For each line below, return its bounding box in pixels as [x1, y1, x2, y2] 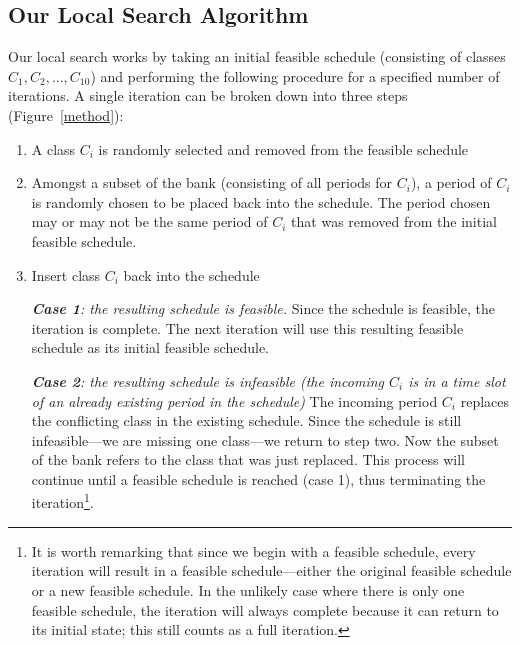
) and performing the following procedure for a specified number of [90, 65, 500, 86]
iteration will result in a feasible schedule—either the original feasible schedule [31, 560, 512, 581]
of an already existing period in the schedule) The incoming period [31, 390, 438, 411]
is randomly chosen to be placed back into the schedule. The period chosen [31, 191, 491, 212]
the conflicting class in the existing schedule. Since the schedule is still [31, 410, 462, 431]
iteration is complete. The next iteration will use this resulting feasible [31, 317, 464, 338]
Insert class [31, 264, 101, 285]
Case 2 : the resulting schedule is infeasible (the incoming [31, 370, 385, 391]
